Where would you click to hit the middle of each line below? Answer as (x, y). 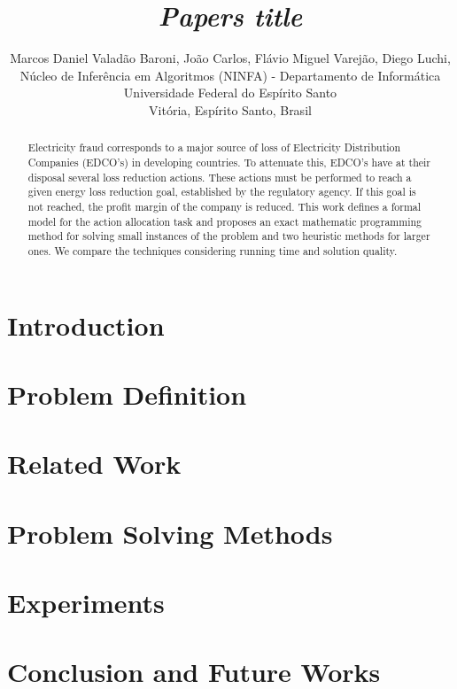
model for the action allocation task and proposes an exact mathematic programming (225, 221)
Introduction (86, 325)
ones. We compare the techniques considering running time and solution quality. (213, 250)
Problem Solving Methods (170, 533)
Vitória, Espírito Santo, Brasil (230, 109)
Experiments (86, 603)
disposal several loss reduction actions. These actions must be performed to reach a (220, 177)
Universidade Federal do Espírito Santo (230, 93)
